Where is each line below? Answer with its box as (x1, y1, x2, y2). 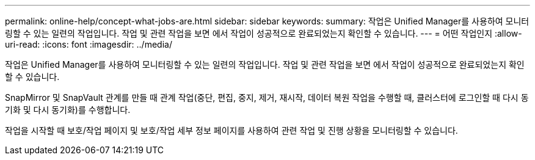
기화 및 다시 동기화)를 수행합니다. (5, 104, 131, 115)
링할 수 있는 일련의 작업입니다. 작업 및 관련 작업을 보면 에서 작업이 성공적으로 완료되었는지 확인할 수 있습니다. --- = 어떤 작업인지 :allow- (5, 28, 522, 38)
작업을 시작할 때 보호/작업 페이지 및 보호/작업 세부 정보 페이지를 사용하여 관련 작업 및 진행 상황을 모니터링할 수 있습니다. (5, 125, 458, 136)
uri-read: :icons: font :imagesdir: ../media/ (5, 39, 172, 49)
